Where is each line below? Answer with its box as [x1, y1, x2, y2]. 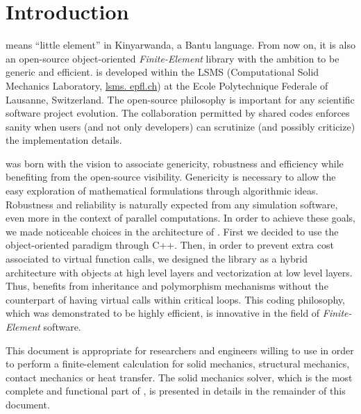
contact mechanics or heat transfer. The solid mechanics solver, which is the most [6, 370, 353, 384]
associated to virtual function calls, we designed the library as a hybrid [6, 251, 308, 266]
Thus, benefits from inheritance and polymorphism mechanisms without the [6, 279, 328, 293]
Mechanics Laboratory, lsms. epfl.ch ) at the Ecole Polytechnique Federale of [6, 78, 328, 92]
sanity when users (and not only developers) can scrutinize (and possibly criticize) [6, 119, 355, 133]
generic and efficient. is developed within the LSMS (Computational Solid [6, 65, 319, 79]
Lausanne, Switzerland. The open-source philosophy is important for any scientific [6, 92, 355, 106]
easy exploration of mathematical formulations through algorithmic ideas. [6, 183, 319, 198]
